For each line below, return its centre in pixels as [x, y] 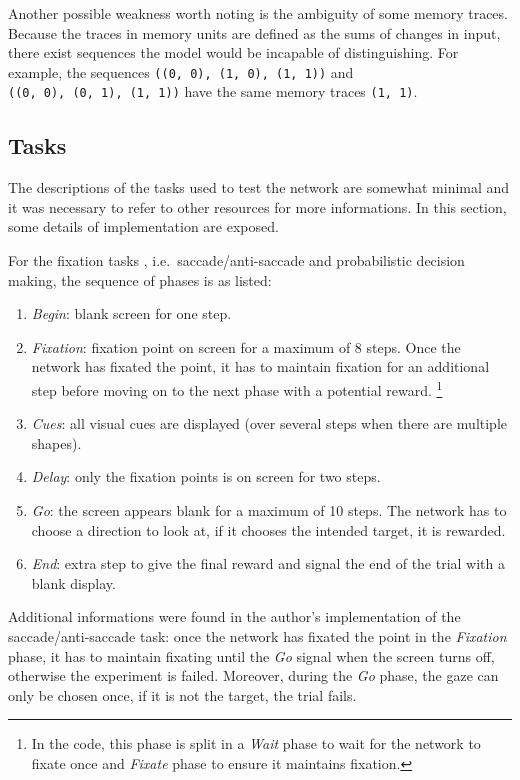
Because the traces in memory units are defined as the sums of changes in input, [254, 32]
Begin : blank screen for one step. [131, 313]
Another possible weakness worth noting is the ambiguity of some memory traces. [258, 13]
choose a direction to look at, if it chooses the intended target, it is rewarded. [268, 529]
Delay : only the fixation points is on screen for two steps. [206, 476]
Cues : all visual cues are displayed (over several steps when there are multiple [269, 423]
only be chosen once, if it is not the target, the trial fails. [182, 694]
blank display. [73, 582]
